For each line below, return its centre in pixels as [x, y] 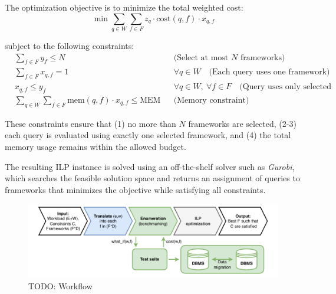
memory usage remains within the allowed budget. [95, 147]
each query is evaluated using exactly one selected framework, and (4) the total [148, 135]
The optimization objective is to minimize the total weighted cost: [124, 7]
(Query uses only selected [286, 87]
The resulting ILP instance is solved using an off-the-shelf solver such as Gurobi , [150, 166]
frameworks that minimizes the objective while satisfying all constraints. [135, 189]
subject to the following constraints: [70, 45]
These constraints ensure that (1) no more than [90, 123]
